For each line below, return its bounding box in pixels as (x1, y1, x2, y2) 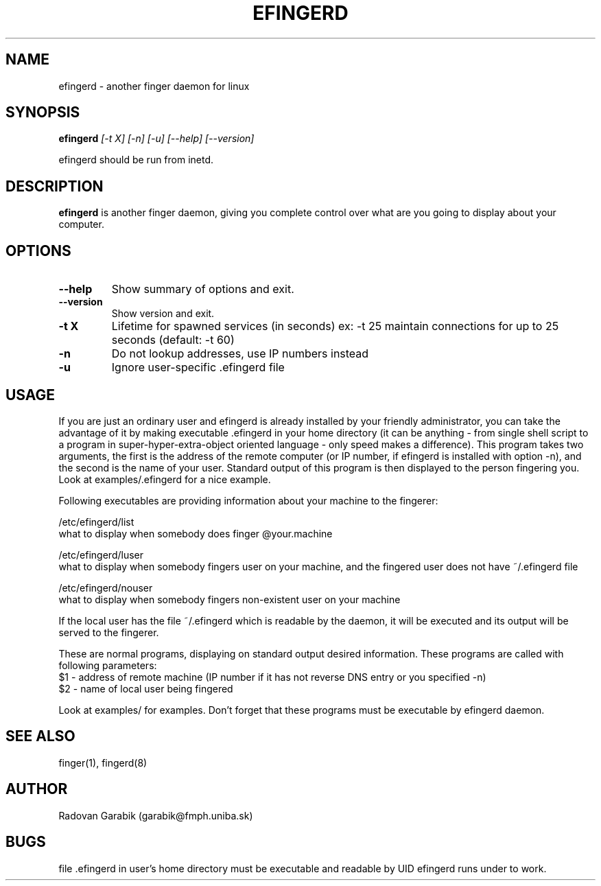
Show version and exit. (111, 307, 215, 320)
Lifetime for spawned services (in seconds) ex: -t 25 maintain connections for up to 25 (111, 319, 559, 334)
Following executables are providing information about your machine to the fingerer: (58, 494, 438, 506)
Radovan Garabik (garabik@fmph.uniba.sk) (58, 809, 253, 821)
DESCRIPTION (5, 177, 104, 195)
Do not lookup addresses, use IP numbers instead (111, 347, 369, 361)
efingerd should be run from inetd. (58, 154, 214, 166)
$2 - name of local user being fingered (58, 682, 233, 695)
